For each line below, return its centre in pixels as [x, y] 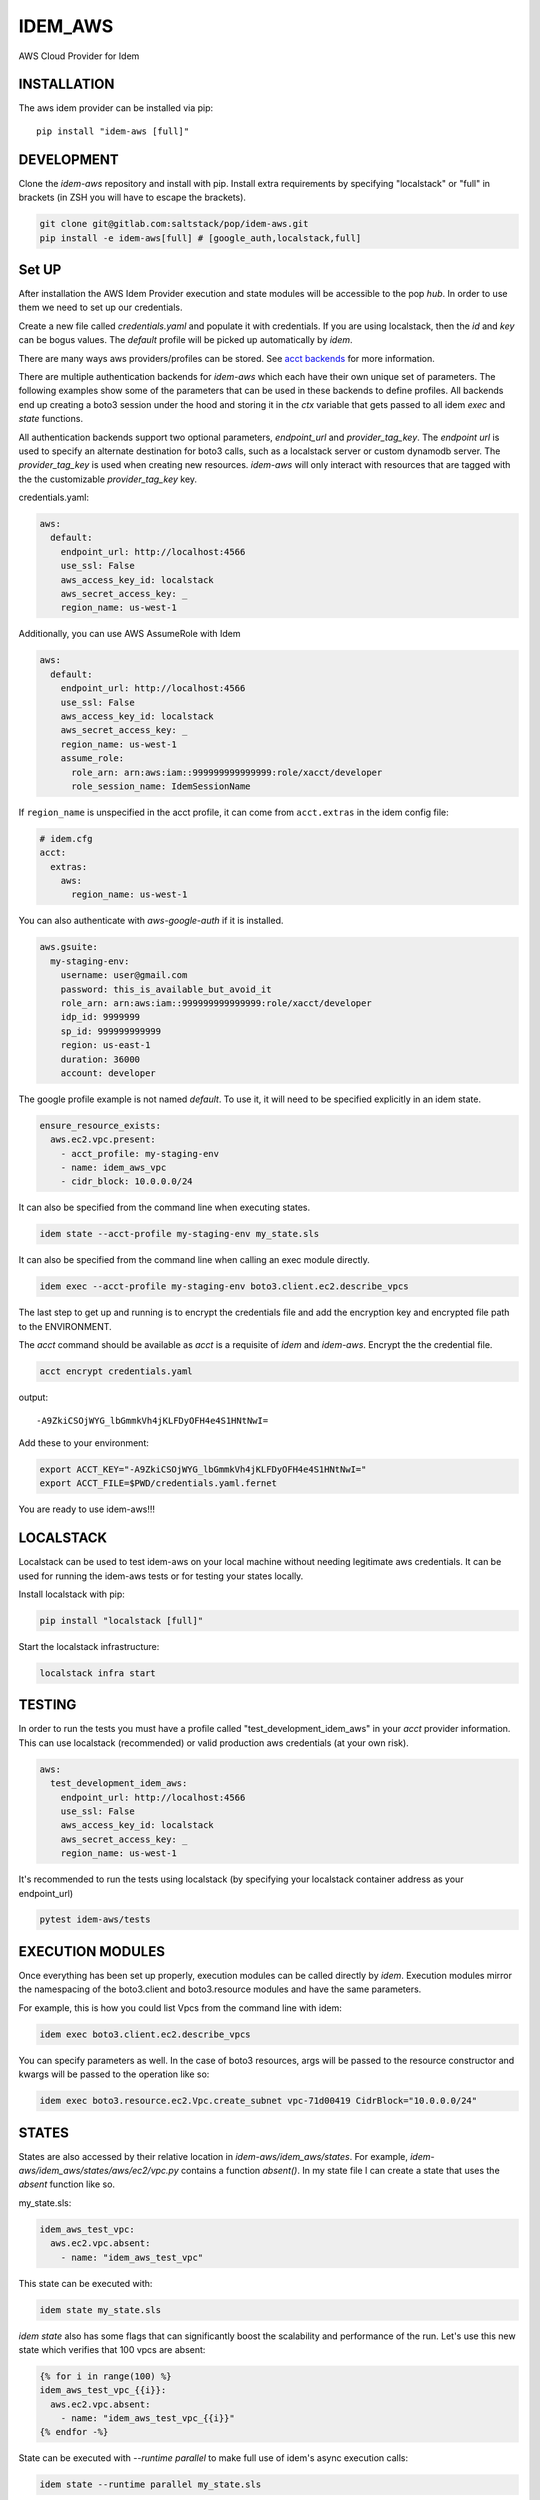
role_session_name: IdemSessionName [161, 786]
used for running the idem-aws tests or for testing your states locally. [161, 1576]
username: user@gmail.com [124, 975]
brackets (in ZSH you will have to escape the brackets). [132, 197]
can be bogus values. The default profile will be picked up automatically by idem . [186, 340]
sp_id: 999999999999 [111, 1031]
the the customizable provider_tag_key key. [108, 479]
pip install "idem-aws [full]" [113, 131]
